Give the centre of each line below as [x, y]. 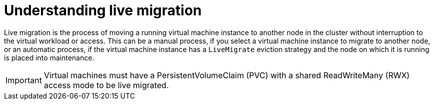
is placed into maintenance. [49, 57]
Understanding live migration [103, 10]
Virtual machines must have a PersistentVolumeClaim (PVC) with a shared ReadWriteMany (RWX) [227, 75]
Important [24, 80]
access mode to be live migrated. [106, 85]
